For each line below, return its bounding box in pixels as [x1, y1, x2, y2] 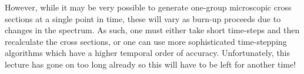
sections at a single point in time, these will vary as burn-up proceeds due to [5, 12, 281, 24]
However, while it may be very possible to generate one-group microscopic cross [5, 1, 292, 13]
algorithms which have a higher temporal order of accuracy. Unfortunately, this [5, 47, 290, 59]
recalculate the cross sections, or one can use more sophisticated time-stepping [5, 35, 287, 47]
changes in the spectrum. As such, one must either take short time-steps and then [5, 24, 300, 36]
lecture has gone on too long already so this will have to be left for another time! [5, 58, 296, 70]
